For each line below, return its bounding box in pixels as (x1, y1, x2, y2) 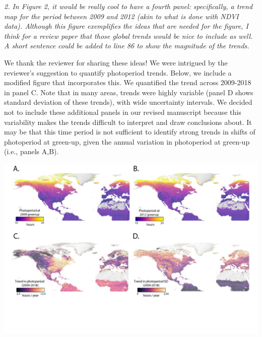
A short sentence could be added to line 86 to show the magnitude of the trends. (4, 40, 249, 51)
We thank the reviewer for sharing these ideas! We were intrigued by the (4, 57, 228, 68)
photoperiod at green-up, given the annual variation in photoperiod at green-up (4, 136, 250, 147)
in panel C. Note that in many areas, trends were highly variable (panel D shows (4, 87, 253, 97)
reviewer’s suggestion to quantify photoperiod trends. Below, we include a (4, 67, 232, 78)
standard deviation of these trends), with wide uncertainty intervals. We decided (4, 97, 252, 107)
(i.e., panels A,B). (4, 146, 59, 157)
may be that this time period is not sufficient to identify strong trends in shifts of (4, 126, 255, 137)
